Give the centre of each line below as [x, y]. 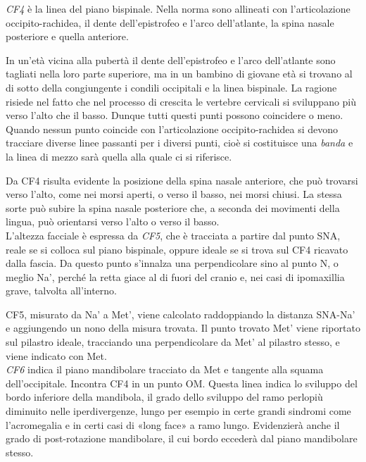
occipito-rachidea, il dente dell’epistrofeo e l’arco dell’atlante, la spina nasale [170, 22]
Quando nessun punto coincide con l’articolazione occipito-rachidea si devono [172, 129]
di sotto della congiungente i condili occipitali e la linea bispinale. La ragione [171, 87]
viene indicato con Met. [56, 355]
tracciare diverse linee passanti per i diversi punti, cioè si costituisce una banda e [179, 143]
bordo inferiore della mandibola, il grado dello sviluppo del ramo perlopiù [164, 397]
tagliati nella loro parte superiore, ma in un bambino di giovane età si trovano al [179, 74]
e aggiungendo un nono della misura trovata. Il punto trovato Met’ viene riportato [183, 328]
